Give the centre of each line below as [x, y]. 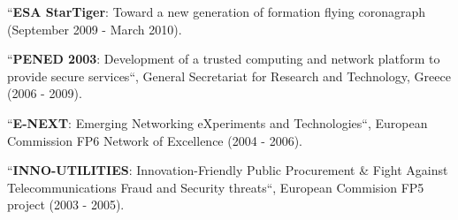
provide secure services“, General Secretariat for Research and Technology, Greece [229, 76]
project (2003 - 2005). [66, 205]
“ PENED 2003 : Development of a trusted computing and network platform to [224, 59]
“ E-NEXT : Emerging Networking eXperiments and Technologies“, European [218, 122]
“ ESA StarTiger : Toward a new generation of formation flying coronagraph [216, 11]
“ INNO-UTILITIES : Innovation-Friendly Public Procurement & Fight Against [228, 170]
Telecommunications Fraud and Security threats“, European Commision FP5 [216, 187]
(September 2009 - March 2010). [95, 29]
